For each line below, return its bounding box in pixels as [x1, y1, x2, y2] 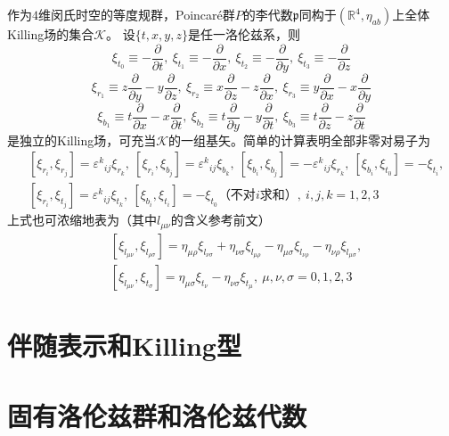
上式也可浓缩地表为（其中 [7, 210, 157, 229]
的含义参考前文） [170, 210, 271, 229]
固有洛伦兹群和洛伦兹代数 [7, 397, 307, 433]
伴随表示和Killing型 [7, 327, 241, 364]
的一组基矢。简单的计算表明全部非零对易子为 [168, 130, 431, 149]
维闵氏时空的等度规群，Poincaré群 [38, 5, 235, 23]
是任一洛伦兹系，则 [187, 25, 300, 43]
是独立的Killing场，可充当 [7, 130, 157, 149]
